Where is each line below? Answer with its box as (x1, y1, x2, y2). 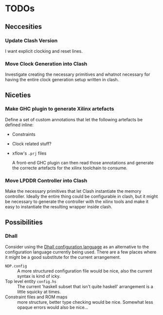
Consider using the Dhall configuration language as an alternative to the (5, 244, 149, 249)
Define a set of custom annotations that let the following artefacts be (5, 116, 143, 122)
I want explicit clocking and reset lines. (5, 48, 83, 54)
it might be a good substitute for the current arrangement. (5, 254, 121, 260)
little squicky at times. (17, 289, 61, 294)
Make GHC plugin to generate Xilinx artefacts (5, 106, 114, 112)
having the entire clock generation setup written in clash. (5, 77, 119, 83)
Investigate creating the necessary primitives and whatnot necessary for (5, 71, 150, 77)
